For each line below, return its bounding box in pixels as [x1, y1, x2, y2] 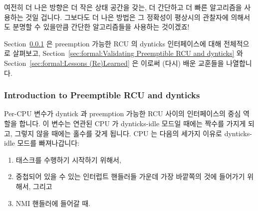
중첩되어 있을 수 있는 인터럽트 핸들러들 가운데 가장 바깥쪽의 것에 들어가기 [15, 171, 245, 182]
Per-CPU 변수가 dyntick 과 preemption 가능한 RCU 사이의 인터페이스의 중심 [4, 108, 241, 119]
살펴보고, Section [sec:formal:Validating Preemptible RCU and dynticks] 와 [12, 48, 243, 58]
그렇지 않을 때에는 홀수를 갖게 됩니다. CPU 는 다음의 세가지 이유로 [14, 128, 222, 138]
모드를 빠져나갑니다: [17, 138, 79, 148]
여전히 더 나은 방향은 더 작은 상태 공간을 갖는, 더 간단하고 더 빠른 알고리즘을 [4, 2, 242, 12]
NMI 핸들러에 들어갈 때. [15, 198, 91, 208]
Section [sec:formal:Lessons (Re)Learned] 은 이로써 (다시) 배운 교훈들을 [4, 57, 224, 68]
